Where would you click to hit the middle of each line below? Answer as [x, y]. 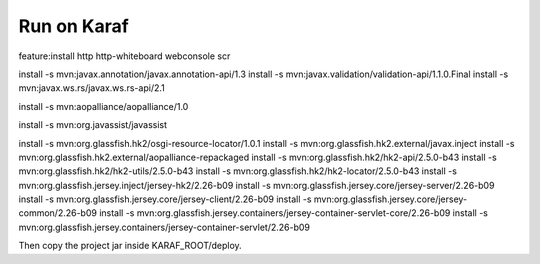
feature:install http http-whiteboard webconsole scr [124, 56]
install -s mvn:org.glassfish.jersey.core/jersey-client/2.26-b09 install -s [165, 199]
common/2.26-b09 [57, 213]
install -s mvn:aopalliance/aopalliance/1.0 [103, 106]
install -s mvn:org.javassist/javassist [93, 125]
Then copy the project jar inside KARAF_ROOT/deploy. [130, 246]
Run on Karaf [73, 26]
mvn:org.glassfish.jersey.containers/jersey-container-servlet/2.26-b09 [164, 227]
